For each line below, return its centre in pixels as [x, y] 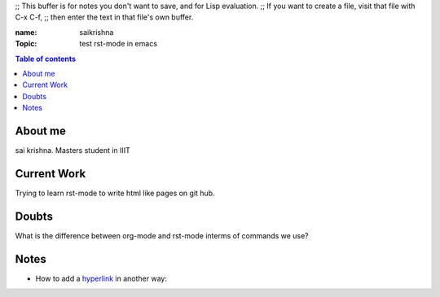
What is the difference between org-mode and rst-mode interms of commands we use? [162, 235]
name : [26, 32]
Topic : [26, 44]
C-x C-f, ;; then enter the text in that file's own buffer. [104, 17]
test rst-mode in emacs [119, 44]
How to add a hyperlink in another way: [101, 278]
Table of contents [46, 59]
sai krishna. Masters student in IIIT [73, 151]
